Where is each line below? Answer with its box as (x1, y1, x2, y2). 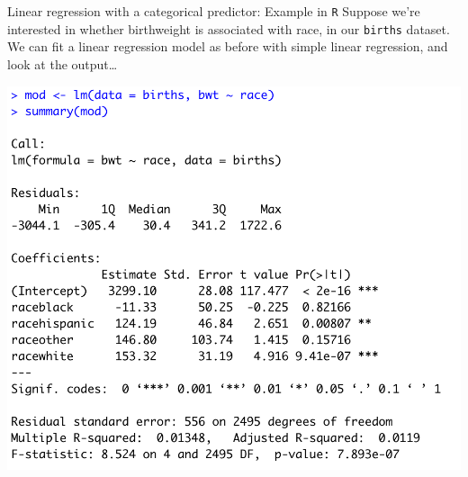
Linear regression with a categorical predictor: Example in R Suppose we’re (7, 2, 420, 20)
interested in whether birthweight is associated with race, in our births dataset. (7, 19, 450, 38)
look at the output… (7, 54, 118, 73)
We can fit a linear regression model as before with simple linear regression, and (7, 37, 448, 56)
